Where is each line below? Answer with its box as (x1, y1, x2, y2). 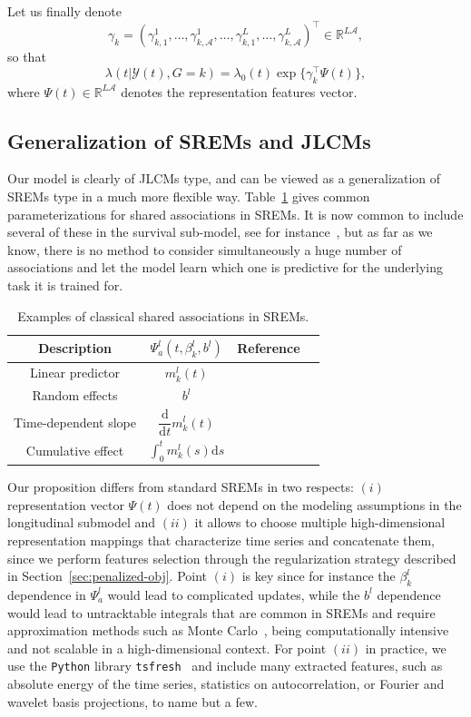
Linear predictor (29, 363, 121, 382)
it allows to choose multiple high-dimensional (194, 513, 446, 532)
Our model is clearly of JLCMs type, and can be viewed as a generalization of (7, 169, 441, 188)
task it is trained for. (7, 275, 123, 294)
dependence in (7, 584, 86, 604)
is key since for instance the (241, 566, 396, 585)
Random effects (32, 386, 118, 405)
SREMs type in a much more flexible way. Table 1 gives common (7, 186, 370, 205)
